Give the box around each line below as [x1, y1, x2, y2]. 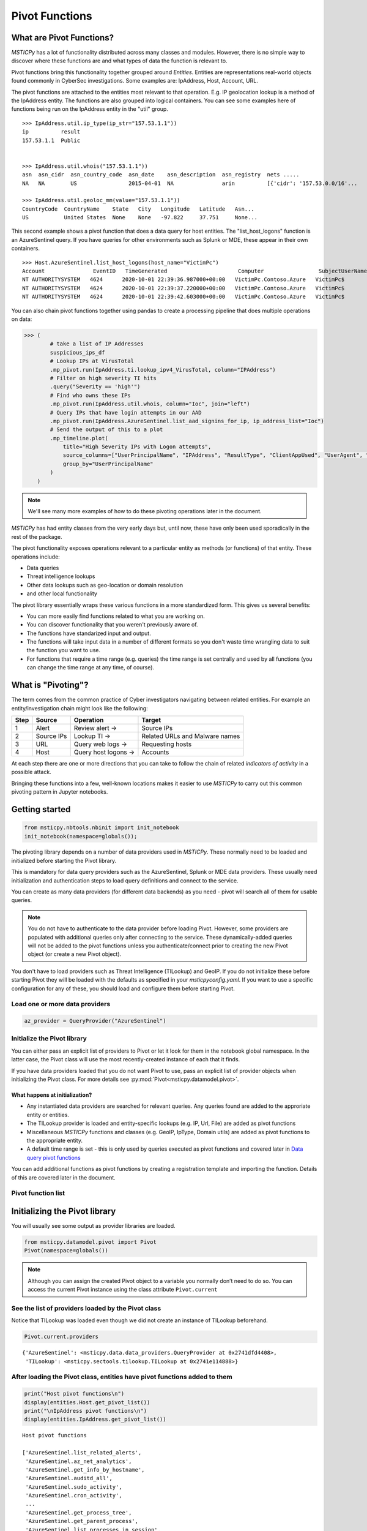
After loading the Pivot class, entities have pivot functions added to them [11, 1372, 232, 1381]
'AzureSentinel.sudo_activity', [25, 1483, 122, 1491]
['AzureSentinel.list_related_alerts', [22, 1449, 142, 1456]
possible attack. [11, 769, 51, 776]
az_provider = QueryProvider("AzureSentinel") [24, 1017, 166, 1025]
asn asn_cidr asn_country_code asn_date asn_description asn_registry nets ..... [22, 171, 300, 178]
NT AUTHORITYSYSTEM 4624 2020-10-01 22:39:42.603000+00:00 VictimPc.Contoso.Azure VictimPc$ [22, 293, 345, 300]
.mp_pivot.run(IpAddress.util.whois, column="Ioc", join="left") [50, 401, 250, 407]
